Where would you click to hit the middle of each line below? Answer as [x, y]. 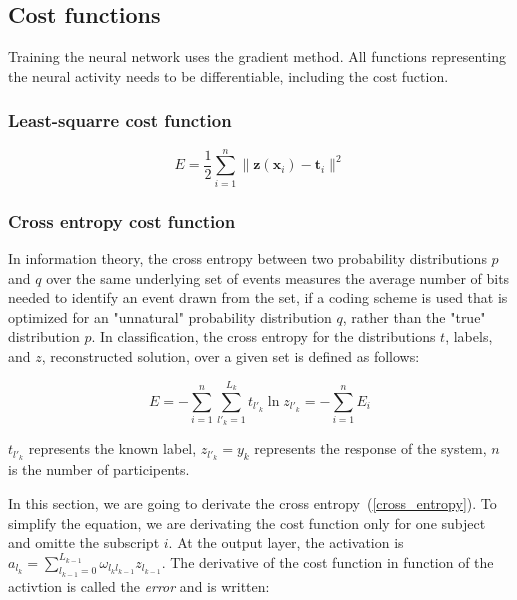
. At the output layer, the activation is [286, 542]
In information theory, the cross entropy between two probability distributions [247, 257]
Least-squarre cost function [120, 120]
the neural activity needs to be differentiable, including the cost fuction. [228, 75]
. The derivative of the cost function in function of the [327, 561]
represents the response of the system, [370, 448]
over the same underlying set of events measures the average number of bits [278, 277]
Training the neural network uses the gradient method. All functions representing [257, 56]
